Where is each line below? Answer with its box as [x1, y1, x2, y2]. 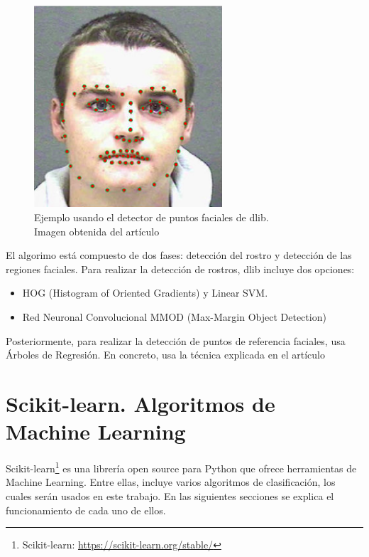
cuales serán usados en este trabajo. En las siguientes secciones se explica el [6, 488, 334, 503]
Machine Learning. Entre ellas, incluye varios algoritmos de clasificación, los [6, 474, 336, 489]
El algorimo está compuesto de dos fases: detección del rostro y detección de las [6, 248, 352, 262]
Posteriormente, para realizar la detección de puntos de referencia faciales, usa [6, 333, 346, 348]
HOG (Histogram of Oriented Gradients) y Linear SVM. [22, 285, 268, 300]
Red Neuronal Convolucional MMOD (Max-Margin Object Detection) [22, 309, 326, 324]
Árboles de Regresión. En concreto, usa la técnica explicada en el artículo [6, 347, 325, 362]
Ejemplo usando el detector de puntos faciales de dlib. [34, 210, 269, 225]
